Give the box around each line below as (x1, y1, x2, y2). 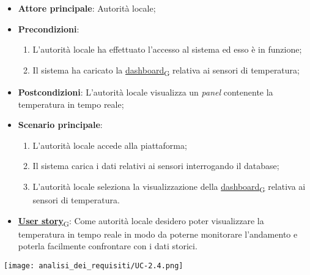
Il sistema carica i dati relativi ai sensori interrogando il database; (32, 159, 279, 172)
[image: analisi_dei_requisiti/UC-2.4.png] (4, 261, 183, 270)
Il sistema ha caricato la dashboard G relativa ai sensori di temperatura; (32, 63, 300, 78)
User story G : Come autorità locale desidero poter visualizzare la (18, 214, 264, 228)
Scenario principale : (18, 118, 103, 131)
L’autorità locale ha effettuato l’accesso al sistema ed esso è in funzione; (32, 43, 302, 56)
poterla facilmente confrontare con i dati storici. (18, 239, 197, 252)
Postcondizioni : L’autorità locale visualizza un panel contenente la (18, 85, 273, 98)
